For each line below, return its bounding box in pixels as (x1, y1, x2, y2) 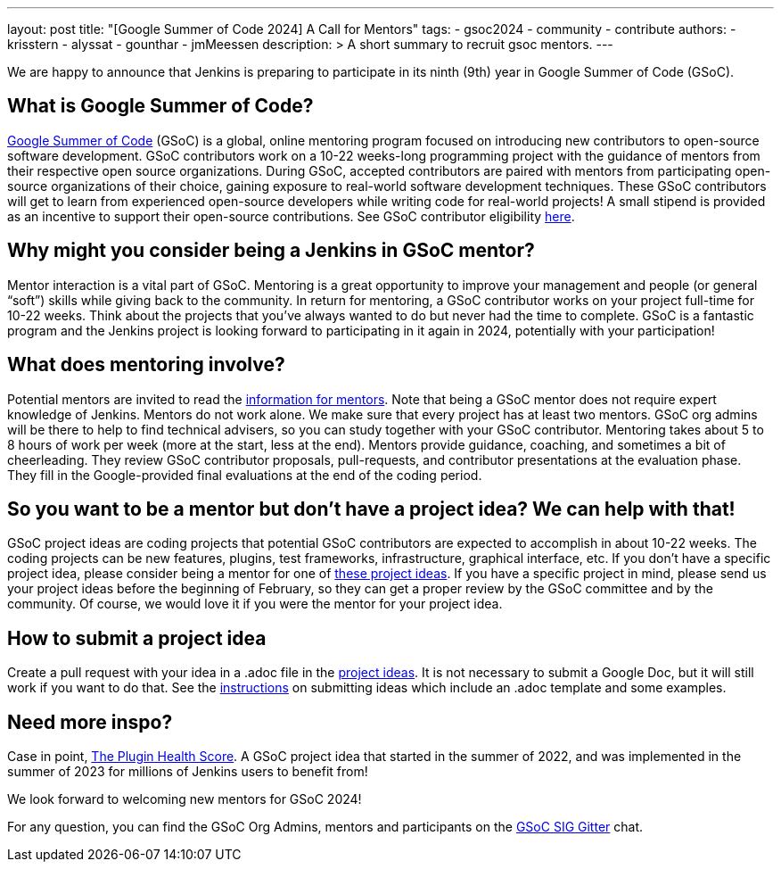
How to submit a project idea (7, 626, 267, 650)
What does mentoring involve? (7, 353, 285, 377)
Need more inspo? (7, 710, 173, 733)
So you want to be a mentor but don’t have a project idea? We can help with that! (7, 497, 736, 520)
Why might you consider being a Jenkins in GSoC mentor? (7, 239, 535, 262)
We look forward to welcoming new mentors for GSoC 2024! (7, 791, 362, 807)
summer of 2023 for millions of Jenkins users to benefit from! (7, 764, 368, 780)
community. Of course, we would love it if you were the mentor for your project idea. (7, 596, 503, 612)
